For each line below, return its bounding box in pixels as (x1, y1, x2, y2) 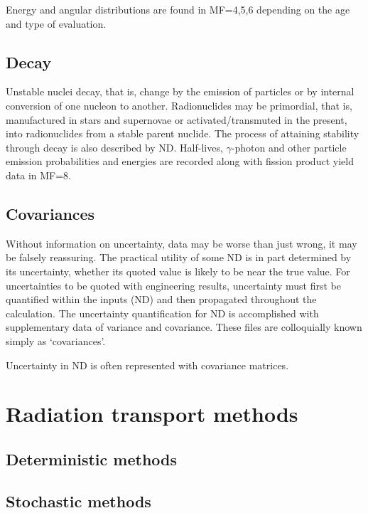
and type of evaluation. (6, 16, 107, 31)
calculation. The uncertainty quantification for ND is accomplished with (6, 305, 319, 320)
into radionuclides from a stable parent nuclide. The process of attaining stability (6, 126, 359, 141)
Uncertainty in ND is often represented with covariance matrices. (6, 357, 289, 372)
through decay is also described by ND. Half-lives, (6, 139, 223, 154)
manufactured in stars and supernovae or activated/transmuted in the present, (6, 112, 347, 127)
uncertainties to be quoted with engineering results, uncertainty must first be (6, 277, 341, 292)
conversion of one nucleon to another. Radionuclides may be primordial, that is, (6, 97, 352, 112)
